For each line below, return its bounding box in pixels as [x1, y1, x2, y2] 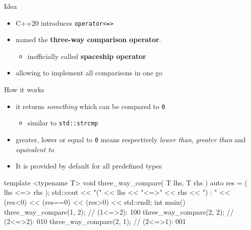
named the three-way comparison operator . [15, 34, 161, 45]
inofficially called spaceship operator [27, 51, 146, 61]
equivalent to [15, 144, 54, 154]
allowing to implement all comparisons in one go [15, 67, 163, 78]
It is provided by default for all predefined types [15, 161, 162, 171]
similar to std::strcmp [27, 117, 98, 128]
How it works [4, 84, 44, 95]
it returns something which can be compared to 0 [15, 101, 165, 111]
